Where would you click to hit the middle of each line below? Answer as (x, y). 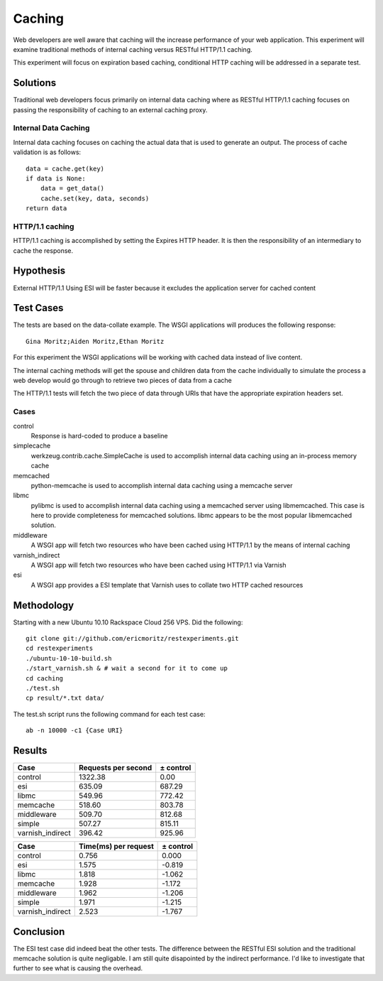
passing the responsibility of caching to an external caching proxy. (110, 109)
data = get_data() (72, 189)
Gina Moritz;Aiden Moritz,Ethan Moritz (95, 341)
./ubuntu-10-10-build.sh (69, 658)
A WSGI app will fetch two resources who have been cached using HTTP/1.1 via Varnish (159, 565)
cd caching (45, 678)
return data (46, 208)
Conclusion (39, 932)
